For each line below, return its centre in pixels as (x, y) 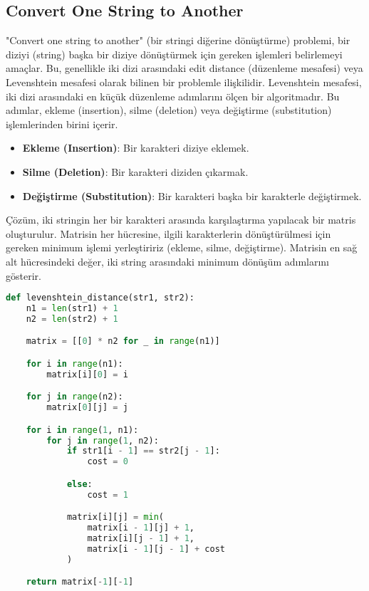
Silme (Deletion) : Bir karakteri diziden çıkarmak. (135, 171)
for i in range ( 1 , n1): (82, 430)
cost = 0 (108, 462)
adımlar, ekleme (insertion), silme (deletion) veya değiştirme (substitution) (169, 110)
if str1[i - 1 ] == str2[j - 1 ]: (143, 451)
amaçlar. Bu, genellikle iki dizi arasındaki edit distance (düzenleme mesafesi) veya (184, 68)
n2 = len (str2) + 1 (72, 319)
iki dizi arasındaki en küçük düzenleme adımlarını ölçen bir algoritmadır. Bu (173, 96)
